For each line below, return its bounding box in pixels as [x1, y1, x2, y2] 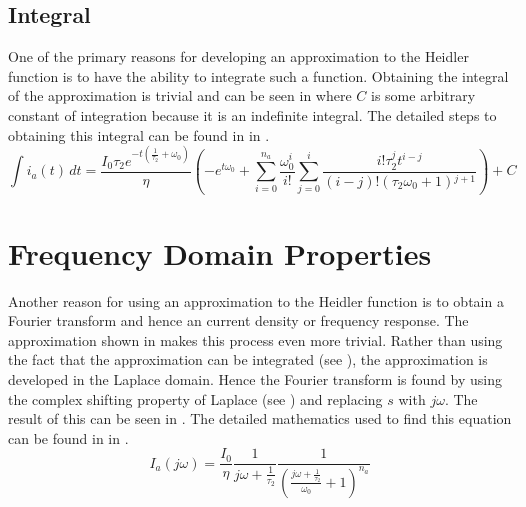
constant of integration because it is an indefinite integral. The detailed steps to [8, 104, 497, 125]
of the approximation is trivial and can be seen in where [8, 85, 352, 106]
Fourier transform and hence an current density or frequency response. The [8, 310, 469, 331]
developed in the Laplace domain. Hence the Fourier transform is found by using [8, 369, 502, 389]
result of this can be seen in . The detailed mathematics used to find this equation [8, 408, 512, 429]
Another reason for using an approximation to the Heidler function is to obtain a [8, 290, 504, 311]
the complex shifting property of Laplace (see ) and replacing [8, 388, 383, 409]
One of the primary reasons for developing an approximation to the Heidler [8, 46, 469, 67]
